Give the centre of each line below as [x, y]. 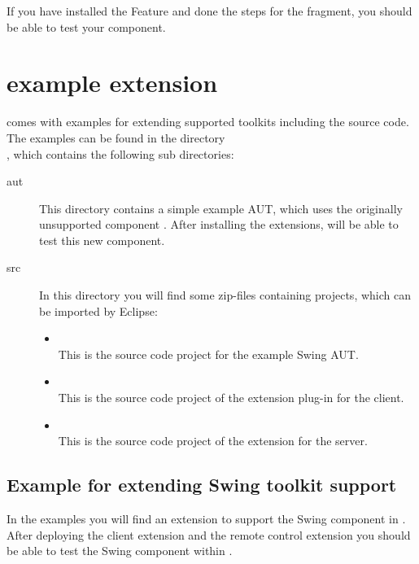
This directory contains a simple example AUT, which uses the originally [221, 208]
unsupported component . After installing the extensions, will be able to [219, 224]
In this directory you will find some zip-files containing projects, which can [225, 295]
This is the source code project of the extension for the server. [213, 441]
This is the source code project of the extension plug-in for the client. [231, 398]
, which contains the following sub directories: [120, 153]
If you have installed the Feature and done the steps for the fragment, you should [209, 11]
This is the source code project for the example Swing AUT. [208, 354]
